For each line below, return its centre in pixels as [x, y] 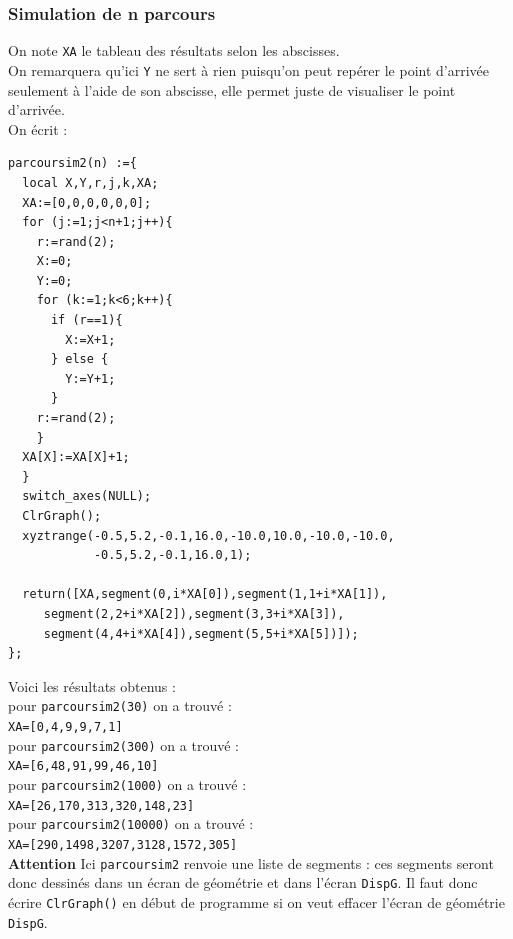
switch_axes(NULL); [87, 496]
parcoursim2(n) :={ [72, 163]
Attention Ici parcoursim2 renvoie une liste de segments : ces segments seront [251, 862]
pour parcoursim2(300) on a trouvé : [123, 744]
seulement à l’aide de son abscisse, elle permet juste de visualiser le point [232, 89]
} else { [79, 359]
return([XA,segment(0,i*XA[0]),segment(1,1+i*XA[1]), [205, 594]
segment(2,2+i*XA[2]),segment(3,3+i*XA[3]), [194, 613]
